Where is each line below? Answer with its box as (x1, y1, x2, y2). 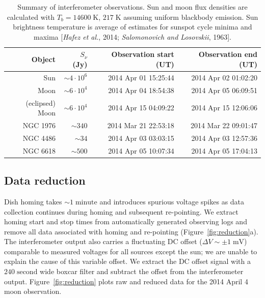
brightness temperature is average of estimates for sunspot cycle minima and (13, 21, 252, 32)
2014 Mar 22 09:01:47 (190, 120, 257, 130)
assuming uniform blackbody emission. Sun (123, 11, 258, 22)
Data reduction (4, 172, 86, 188)
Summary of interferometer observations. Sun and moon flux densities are (17, 2, 248, 12)
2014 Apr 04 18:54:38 (108, 84, 174, 95)
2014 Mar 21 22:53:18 (107, 120, 174, 130)
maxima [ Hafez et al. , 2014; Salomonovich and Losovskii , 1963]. (33, 31, 232, 42)
